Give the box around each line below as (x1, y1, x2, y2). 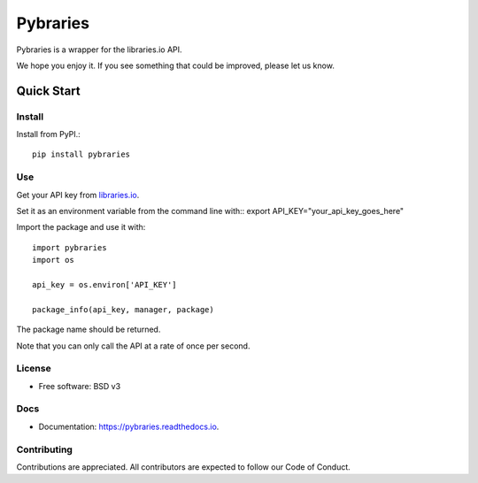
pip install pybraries (32, 149, 131, 159)
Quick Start (16, 83, 81, 98)
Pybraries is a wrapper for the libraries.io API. (16, 44, 182, 55)
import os (32, 255, 74, 265)
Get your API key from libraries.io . (16, 189, 140, 200)
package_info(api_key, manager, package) (32, 304, 214, 314)
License (16, 363, 52, 375)
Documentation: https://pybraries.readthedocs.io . (38, 421, 220, 432)
